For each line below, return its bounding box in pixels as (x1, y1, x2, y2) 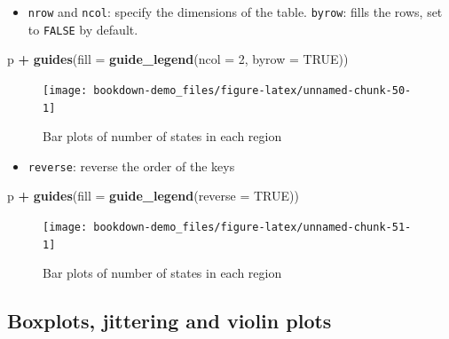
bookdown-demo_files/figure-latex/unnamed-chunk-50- (93, 83, 412, 97)
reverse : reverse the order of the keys (28, 156, 235, 175)
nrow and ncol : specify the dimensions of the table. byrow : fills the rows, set (28, 3, 443, 20)
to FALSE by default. (28, 20, 138, 38)
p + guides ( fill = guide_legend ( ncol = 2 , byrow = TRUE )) (7, 50, 349, 68)
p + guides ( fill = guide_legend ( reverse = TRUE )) (7, 186, 299, 205)
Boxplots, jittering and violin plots (7, 307, 332, 335)
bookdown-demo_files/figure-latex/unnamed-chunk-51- (93, 221, 412, 234)
